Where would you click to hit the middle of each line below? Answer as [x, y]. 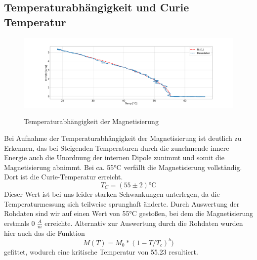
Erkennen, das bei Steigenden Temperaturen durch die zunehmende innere [117, 148]
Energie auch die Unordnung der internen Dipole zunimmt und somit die [114, 157]
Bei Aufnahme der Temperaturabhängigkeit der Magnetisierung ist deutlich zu [123, 138]
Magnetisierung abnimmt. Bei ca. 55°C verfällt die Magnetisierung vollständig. [123, 167]
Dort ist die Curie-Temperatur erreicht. [64, 177]
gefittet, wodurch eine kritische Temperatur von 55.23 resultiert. [101, 251]
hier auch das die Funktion [44, 233]
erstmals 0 [20, 223]
